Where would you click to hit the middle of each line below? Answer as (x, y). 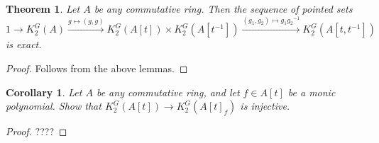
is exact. (24, 44)
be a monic (312, 92)
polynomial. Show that (54, 106)
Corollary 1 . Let (44, 92)
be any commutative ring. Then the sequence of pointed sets (223, 8)
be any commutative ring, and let (168, 92)
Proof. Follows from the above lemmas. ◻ (97, 68)
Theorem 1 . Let (43, 8)
